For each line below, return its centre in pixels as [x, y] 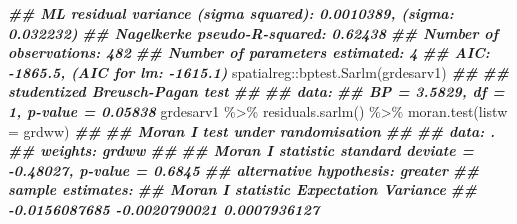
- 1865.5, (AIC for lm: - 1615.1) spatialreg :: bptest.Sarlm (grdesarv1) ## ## [258, 71]
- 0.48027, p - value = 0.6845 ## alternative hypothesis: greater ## [244, 169]
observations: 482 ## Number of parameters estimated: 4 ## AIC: [249, 52]
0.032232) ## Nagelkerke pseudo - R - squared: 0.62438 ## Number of [253, 32]
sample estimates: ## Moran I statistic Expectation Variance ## [242, 189]
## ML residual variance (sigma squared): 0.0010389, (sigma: [231, 13]
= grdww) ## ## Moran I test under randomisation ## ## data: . [251, 130]
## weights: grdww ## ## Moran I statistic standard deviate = [241, 150]
